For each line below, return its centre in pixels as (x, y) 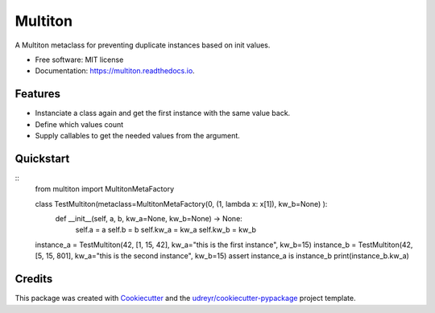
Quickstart (42, 158)
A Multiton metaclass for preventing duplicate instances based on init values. (143, 45)
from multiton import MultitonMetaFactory (105, 189)
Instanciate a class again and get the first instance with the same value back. (163, 113)
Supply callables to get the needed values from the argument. (138, 136)
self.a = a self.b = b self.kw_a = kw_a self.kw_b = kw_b (166, 230)
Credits (34, 279)
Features (37, 94)
